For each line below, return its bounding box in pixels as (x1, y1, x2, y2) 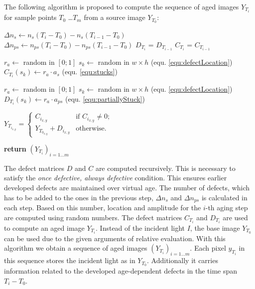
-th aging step (205, 202, 248, 213)
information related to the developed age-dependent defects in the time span (4, 266, 238, 276)
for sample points (4, 12, 57, 22)
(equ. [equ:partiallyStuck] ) (65, 93, 145, 104)
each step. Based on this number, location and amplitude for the (4, 202, 201, 213)
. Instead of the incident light (96, 222, 185, 233)
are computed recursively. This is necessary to (95, 162, 236, 173)
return (4, 144, 26, 154)
